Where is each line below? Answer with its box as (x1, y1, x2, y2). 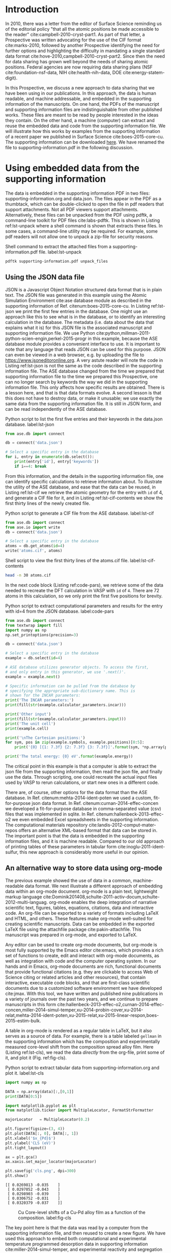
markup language (5, 893, 42, 900)
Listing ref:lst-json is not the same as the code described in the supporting (5, 362, 162, 368)
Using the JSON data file (5, 273, 85, 282)
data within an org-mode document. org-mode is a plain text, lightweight (5, 888, 158, 894)
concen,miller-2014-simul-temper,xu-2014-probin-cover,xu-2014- (5, 1007, 144, 1013)
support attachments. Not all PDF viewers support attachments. (5, 206, 139, 213)
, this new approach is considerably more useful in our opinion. (17, 849, 149, 855)
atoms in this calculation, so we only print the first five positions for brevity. (5, 593, 163, 599)
